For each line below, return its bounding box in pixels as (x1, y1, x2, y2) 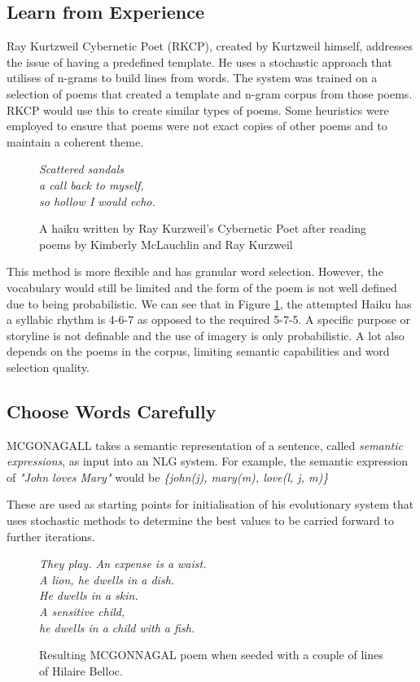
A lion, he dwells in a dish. (39, 571, 175, 588)
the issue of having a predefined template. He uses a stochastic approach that (7, 53, 392, 70)
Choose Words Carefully (7, 398, 217, 423)
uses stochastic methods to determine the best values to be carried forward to (7, 512, 394, 529)
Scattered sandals (39, 160, 124, 177)
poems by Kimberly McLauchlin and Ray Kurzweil (39, 235, 293, 252)
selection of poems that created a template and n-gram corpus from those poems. (7, 85, 413, 102)
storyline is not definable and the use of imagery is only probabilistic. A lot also (7, 326, 405, 343)
